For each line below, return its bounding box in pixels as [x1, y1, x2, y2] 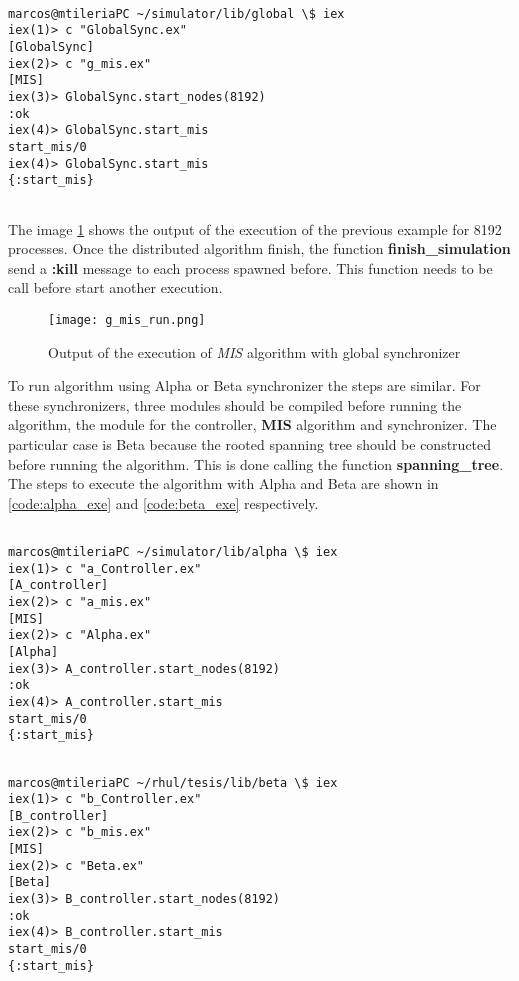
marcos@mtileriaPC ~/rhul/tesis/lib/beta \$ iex [8, 775, 338, 790]
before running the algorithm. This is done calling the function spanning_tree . [8, 453, 504, 474]
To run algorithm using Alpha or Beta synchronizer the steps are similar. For [8, 375, 481, 396]
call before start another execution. [8, 277, 223, 298]
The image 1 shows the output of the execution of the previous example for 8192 [8, 218, 502, 239]
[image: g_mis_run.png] [48, 312, 206, 327]
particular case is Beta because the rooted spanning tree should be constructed [8, 433, 492, 454]
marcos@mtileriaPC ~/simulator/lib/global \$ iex [8, 6, 345, 21]
